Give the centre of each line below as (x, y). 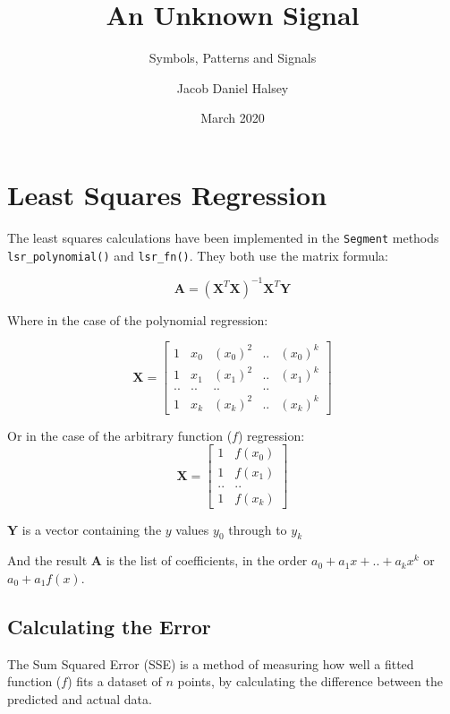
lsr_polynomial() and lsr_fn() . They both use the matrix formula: (198, 255)
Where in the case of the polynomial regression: (138, 319)
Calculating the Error (109, 626)
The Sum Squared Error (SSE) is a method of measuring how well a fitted (211, 663)
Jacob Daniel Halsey (233, 87)
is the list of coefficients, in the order (207, 560)
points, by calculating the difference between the (310, 681)
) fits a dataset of (115, 681)
